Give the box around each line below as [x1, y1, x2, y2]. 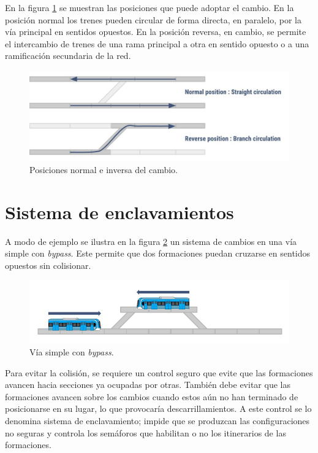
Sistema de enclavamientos [5, 199, 234, 224]
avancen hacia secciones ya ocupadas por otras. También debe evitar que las [5, 378, 290, 391]
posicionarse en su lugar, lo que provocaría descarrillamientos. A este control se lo [5, 402, 312, 415]
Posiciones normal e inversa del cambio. [29, 163, 178, 176]
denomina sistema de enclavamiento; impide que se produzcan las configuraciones [5, 414, 310, 427]
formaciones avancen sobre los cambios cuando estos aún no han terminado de [5, 390, 298, 403]
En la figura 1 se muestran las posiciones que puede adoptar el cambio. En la [5, 1, 294, 14]
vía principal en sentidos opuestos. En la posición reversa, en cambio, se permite [5, 25, 306, 38]
